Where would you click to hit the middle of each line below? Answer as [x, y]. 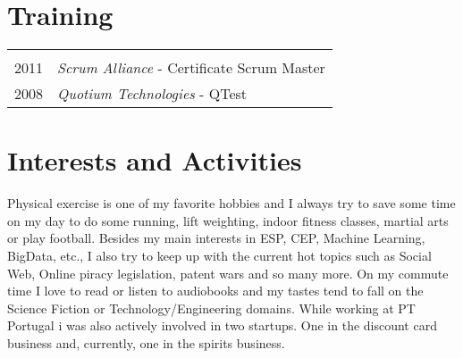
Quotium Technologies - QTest [152, 94]
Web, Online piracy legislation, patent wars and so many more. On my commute [228, 273]
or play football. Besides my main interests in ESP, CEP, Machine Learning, [216, 238]
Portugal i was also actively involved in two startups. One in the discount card [222, 325]
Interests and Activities [155, 160]
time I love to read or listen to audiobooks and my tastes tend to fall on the [215, 291]
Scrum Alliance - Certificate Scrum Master [191, 68]
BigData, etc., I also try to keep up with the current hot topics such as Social [219, 256]
